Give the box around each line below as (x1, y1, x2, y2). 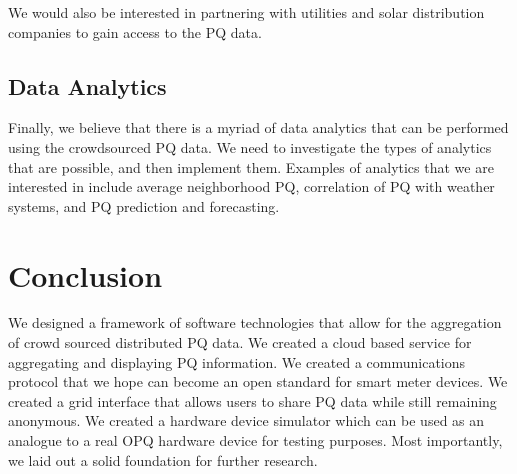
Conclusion (8, 254, 163, 295)
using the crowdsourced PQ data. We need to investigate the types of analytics (8, 136, 492, 157)
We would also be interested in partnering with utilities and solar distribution (8, 2, 485, 22)
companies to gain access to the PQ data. (8, 21, 262, 42)
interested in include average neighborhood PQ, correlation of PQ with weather (8, 176, 495, 197)
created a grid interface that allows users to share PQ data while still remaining (8, 390, 497, 411)
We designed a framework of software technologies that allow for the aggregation (8, 312, 502, 333)
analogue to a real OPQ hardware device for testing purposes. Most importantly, (8, 430, 503, 451)
